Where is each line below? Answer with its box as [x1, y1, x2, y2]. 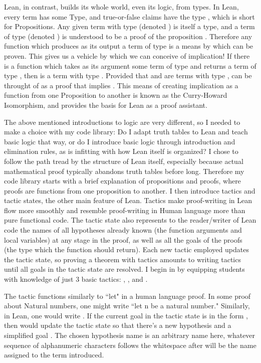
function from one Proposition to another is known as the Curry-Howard [4, 90, 227, 100]
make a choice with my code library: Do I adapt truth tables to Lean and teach [4, 126, 248, 137]
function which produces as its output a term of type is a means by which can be [4, 41, 253, 51]
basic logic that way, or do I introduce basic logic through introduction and [4, 136, 235, 146]
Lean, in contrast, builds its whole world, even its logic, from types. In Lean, [4, 2, 239, 12]
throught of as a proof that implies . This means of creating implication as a [4, 80, 238, 90]
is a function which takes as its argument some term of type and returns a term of [4, 60, 256, 71]
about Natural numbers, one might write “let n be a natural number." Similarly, [4, 300, 250, 311]
